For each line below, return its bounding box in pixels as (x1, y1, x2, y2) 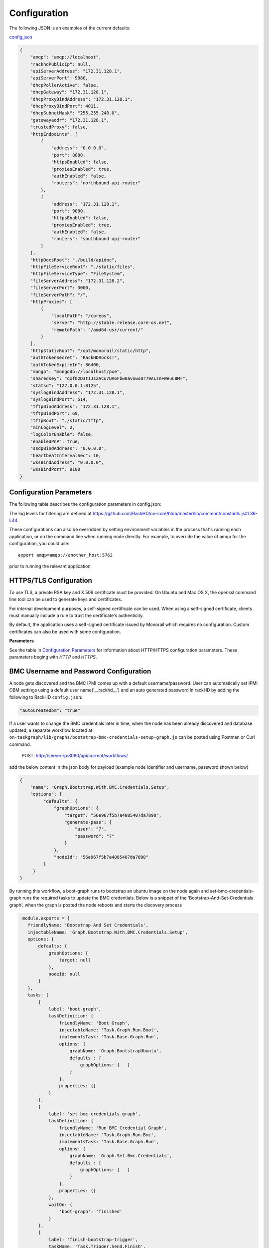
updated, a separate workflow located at (9, 727, 93, 733)
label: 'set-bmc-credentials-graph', (48, 1111, 141, 1117)
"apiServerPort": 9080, (30, 75, 88, 81)
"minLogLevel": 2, (30, 425, 75, 430)
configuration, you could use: (9, 541, 70, 547)
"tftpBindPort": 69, (30, 411, 81, 416)
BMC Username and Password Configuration (9, 667, 151, 675)
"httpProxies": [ (30, 299, 73, 305)
